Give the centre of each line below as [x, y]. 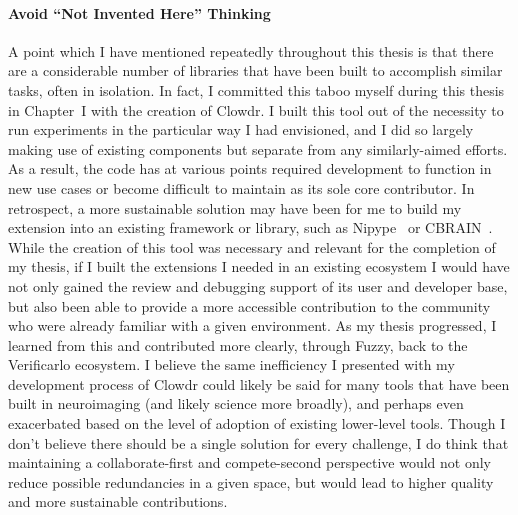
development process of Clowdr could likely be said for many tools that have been [259, 383]
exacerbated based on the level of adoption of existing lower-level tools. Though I [257, 423]
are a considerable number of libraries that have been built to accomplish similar [255, 70]
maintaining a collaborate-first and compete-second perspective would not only [249, 462]
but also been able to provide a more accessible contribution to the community [249, 305]
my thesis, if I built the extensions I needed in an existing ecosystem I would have [259, 266]
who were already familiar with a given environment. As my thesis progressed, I [252, 325]
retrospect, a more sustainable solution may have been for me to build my [235, 207]
